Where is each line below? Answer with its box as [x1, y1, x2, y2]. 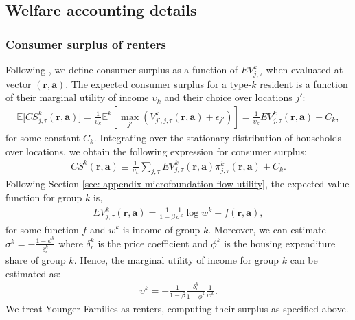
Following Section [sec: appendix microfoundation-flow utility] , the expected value [5, 176, 350, 191]
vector [5, 76, 32, 91]
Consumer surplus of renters [5, 35, 166, 52]
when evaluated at [266, 62, 343, 76]
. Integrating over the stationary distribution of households [93, 130, 342, 144]
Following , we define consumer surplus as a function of [5, 62, 238, 76]
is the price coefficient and [98, 236, 208, 250]
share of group [5, 253, 66, 267]
